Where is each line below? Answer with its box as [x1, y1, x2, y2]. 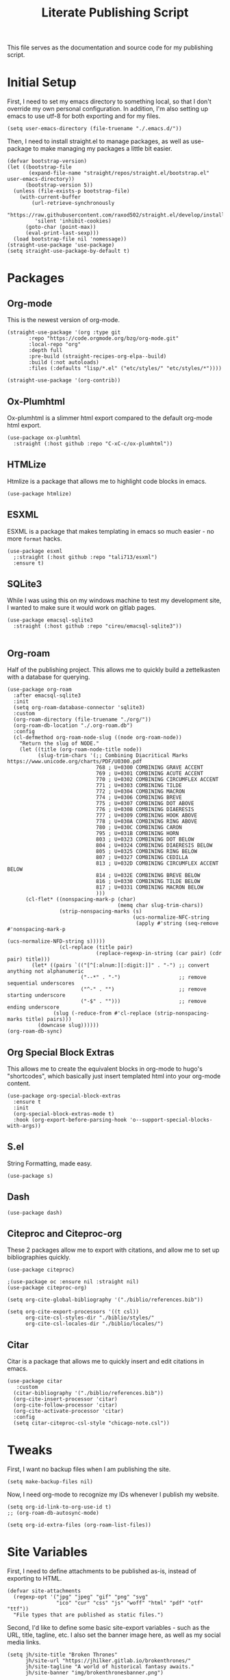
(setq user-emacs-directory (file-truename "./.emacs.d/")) [7, 125, 183, 132]
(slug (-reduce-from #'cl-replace [53, 1010, 152, 1017]
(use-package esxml [7, 547, 63, 554]
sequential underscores [7, 980, 75, 987]
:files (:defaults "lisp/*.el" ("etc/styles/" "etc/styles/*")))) [28, 365, 222, 372]
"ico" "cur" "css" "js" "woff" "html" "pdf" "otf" [55, 1600, 204, 1607]
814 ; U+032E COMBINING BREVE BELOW [95, 872, 201, 879]
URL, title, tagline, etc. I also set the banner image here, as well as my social [7, 1631, 221, 1639]
